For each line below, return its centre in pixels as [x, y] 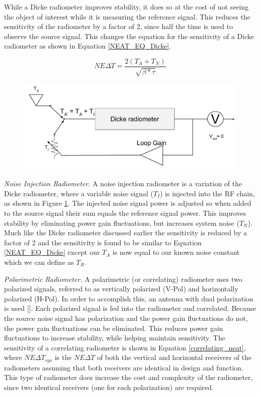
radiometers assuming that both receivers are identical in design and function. [124, 367]
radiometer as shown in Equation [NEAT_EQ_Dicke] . [88, 46]
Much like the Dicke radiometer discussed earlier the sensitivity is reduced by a [125, 233]
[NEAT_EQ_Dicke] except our [52, 252]
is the [63, 357]
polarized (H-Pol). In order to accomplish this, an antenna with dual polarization [129, 298]
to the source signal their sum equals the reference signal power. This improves [125, 213]
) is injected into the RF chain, [207, 193]
